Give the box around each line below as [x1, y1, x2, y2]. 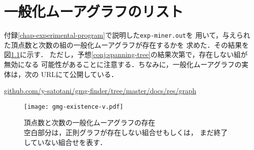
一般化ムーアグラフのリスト [4, 1, 184, 21]
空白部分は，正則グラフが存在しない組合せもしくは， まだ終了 [24, 127, 228, 137]
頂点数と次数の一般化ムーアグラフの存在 [24, 117, 155, 128]
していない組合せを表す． [24, 137, 107, 147]
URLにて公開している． [41, 69, 118, 79]
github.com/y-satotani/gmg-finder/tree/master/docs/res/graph [4, 85, 196, 96]
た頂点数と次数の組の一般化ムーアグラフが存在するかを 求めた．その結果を [4, 39, 249, 50]
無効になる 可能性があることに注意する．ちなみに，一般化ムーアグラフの [4, 59, 242, 69]
